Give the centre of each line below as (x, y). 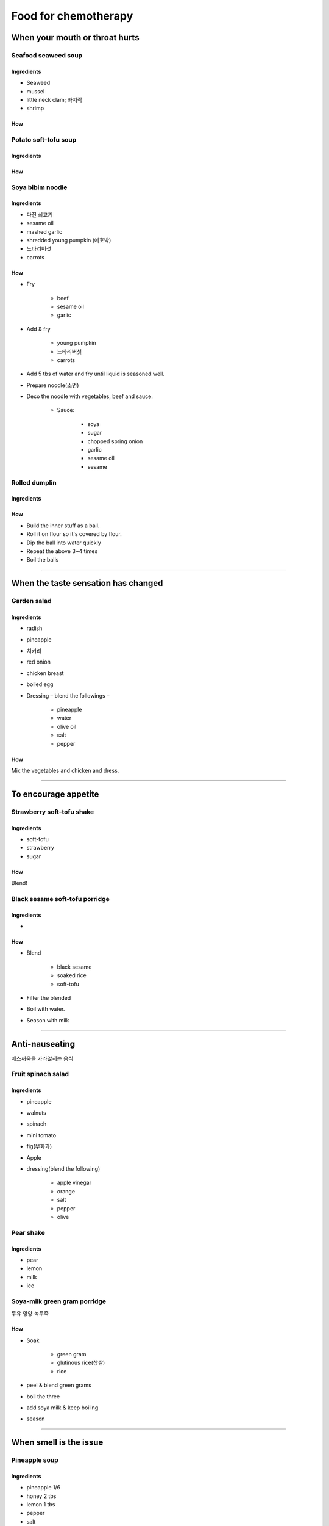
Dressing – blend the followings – (68, 695)
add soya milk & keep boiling (62, 1408)
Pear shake (28, 1232)
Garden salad (31, 601)
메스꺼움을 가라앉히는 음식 (42, 1058)
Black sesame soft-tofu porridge (60, 899)
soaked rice (72, 975)
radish (34, 628)
